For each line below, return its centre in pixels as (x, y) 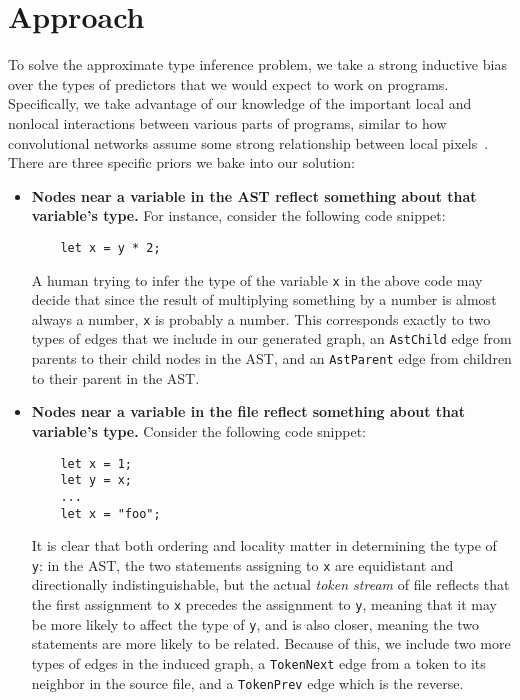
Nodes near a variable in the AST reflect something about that (254, 195)
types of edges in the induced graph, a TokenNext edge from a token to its (258, 662)
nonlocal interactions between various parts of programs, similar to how (227, 122)
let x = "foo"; (110, 513)
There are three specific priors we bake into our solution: (181, 162)
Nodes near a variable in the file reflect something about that (248, 411)
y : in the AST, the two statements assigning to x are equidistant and (242, 564)
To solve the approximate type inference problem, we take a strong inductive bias (257, 64)
